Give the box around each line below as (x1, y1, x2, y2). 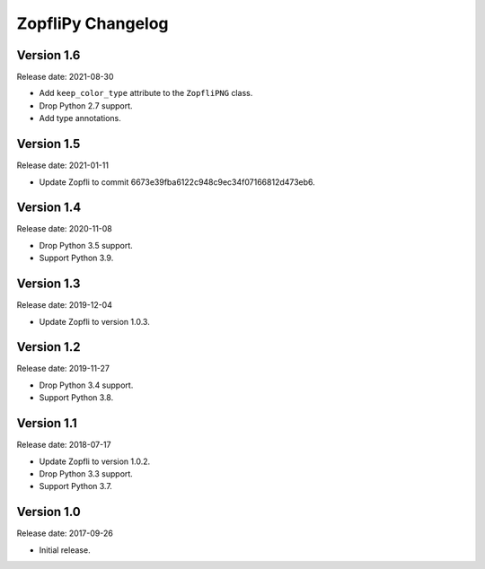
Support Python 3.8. (39, 392, 114, 403)
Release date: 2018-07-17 (16, 440, 111, 451)
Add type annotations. (39, 113, 121, 124)
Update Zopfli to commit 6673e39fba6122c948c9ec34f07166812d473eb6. (39, 176, 316, 188)
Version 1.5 (16, 136, 81, 152)
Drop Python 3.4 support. (39, 380, 134, 390)
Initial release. (39, 544, 91, 556)
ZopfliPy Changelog (16, 13, 170, 33)
